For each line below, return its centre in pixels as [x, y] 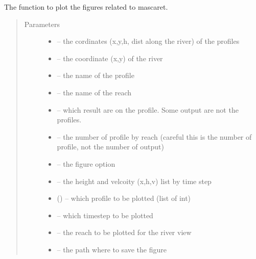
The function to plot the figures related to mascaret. [86, 7]
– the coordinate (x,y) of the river [110, 58]
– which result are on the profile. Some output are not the [148, 109]
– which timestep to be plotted [105, 215]
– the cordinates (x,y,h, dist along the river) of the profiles [148, 41]
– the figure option [86, 163]
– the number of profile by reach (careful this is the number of [154, 136]
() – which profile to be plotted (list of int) [124, 198]
